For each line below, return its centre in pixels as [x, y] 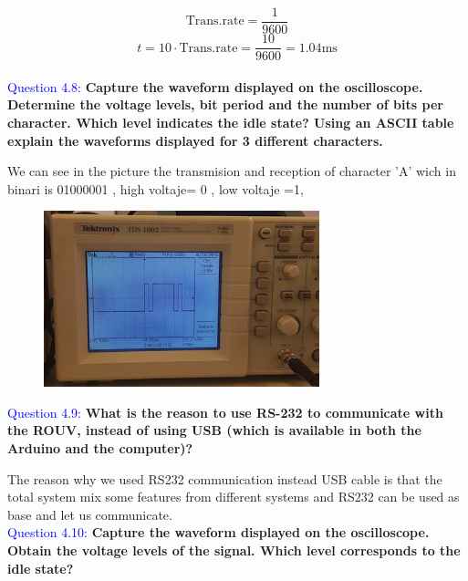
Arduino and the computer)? [100, 448]
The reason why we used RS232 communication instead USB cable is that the [225, 478]
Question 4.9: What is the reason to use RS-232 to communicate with [225, 412]
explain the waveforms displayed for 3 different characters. [195, 140]
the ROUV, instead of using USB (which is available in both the [214, 430]
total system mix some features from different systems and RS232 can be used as [234, 497]
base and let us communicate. [90, 514]
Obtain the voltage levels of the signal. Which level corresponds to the [234, 550]
